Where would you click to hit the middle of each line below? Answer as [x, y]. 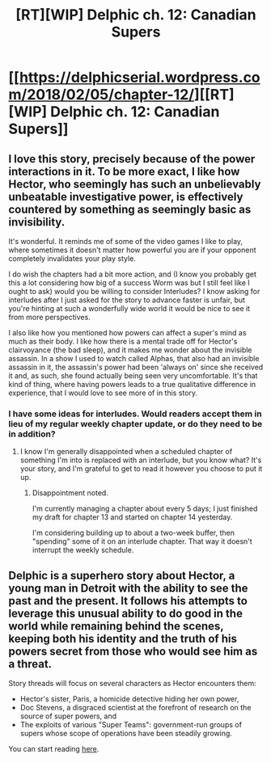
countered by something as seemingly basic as [130, 209]
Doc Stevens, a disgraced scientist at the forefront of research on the [135, 708]
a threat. [30, 664]
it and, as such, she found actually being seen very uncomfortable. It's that [133, 376]
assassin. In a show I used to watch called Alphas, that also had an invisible [134, 358]
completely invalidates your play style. [72, 259]
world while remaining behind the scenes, [116, 626]
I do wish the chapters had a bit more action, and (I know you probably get [132, 274]
